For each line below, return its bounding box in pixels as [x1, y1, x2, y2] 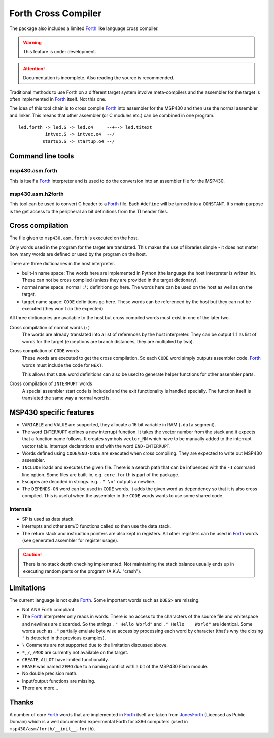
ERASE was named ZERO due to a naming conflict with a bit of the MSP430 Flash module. [22, 663, 209, 669]
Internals [9, 505, 32, 512]
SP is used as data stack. [22, 516, 75, 522]
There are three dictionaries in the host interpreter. [9, 260, 115, 267]
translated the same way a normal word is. [22, 395, 111, 401]
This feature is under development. [23, 49, 96, 55]
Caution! [23, 551, 42, 557]
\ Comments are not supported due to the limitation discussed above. [22, 642, 168, 648]
